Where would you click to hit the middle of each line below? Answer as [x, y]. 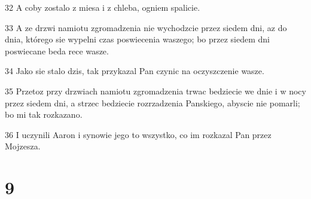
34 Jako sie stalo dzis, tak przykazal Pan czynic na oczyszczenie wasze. [135, 71]
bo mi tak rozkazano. [44, 114]
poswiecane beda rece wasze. [57, 50]
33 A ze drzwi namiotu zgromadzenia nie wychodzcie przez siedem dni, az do [146, 27]
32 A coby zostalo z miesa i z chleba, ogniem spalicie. [103, 7]
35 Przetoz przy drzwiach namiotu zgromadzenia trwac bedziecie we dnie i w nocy [155, 91]
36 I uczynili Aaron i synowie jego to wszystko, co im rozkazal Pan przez [138, 134]
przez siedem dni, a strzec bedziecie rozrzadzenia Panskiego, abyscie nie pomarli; [153, 102]
